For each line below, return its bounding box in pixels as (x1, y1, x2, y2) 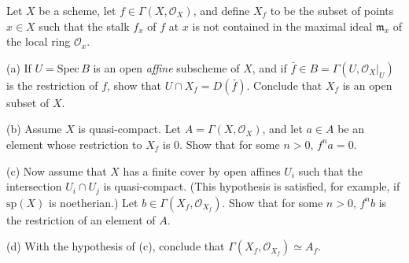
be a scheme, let (39, 2, 116, 18)
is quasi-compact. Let (78, 120, 182, 137)
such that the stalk (39, 17, 130, 34)
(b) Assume (6, 120, 62, 137)
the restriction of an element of (6, 211, 156, 228)
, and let (262, 120, 303, 137)
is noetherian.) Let (49, 194, 138, 210)
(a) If (6, 59, 31, 76)
